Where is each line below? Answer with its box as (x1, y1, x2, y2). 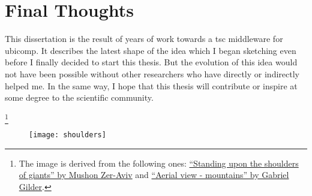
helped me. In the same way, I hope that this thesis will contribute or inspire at (5, 79, 298, 92)
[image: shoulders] (29, 131, 106, 140)
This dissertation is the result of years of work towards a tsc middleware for (5, 32, 283, 45)
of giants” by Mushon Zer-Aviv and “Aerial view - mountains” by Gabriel (19, 168, 289, 181)
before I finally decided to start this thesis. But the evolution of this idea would (5, 56, 298, 68)
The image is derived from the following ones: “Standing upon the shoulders (19, 156, 299, 169)
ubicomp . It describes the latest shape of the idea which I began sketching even (5, 44, 296, 56)
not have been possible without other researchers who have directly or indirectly (5, 67, 299, 80)
